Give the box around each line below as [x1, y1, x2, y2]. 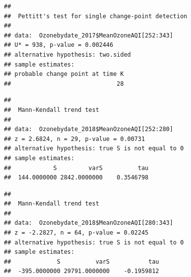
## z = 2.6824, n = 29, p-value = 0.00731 [4, 135, 145, 142]
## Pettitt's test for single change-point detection [4, 12, 188, 20]
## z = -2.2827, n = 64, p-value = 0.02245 [4, 229, 149, 237]
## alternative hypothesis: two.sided [4, 51, 131, 58]
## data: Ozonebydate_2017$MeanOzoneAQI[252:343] [4, 32, 173, 39]
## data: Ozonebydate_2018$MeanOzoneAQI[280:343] [4, 219, 173, 227]
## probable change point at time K [4, 70, 124, 78]
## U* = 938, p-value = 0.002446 [4, 41, 113, 49]
